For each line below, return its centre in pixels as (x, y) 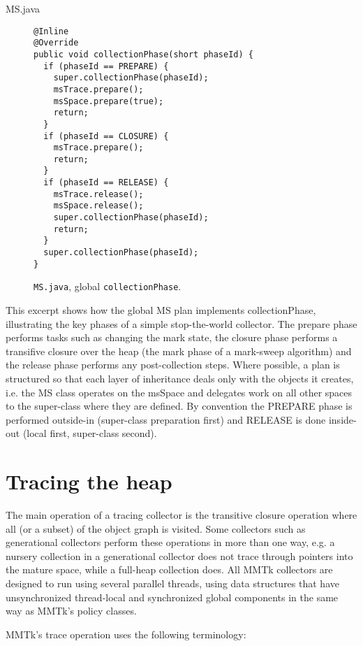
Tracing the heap (89, 481)
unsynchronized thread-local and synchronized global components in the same (172, 597)
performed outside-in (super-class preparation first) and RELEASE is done (166, 419)
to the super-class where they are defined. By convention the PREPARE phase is (179, 406)
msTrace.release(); (98, 194)
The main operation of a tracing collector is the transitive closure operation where (181, 515)
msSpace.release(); (98, 206)
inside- (342, 419)
